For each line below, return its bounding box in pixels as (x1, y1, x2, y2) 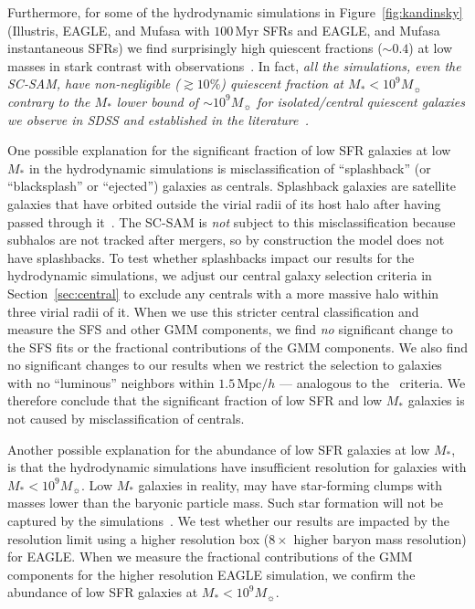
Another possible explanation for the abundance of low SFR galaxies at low (7, 439, 430, 458)
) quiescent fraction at (220, 74, 344, 93)
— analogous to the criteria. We (280, 373, 466, 392)
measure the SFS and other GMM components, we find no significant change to (7, 320, 453, 339)
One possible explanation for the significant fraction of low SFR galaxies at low (7, 141, 451, 160)
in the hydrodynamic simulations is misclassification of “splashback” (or (28, 158, 431, 177)
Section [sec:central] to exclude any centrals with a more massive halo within (7, 283, 439, 302)
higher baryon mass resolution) (293, 529, 467, 548)
